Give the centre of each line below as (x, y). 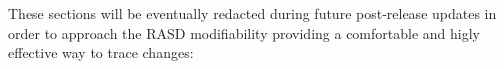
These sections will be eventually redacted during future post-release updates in (252, 13)
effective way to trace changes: (101, 52)
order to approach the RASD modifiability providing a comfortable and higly (244, 32)
